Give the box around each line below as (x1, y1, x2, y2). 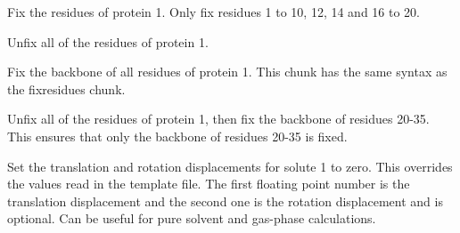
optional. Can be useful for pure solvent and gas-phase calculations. (7, 209, 376, 228)
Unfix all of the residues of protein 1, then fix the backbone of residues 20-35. (7, 109, 430, 128)
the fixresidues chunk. (7, 79, 126, 98)
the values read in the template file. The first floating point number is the (7, 174, 410, 193)
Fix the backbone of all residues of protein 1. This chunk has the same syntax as (7, 62, 448, 81)
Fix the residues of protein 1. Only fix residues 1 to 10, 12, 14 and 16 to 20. (7, 3, 421, 20)
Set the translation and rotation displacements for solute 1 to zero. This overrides (7, 157, 453, 175)
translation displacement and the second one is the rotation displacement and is (7, 191, 443, 210)
